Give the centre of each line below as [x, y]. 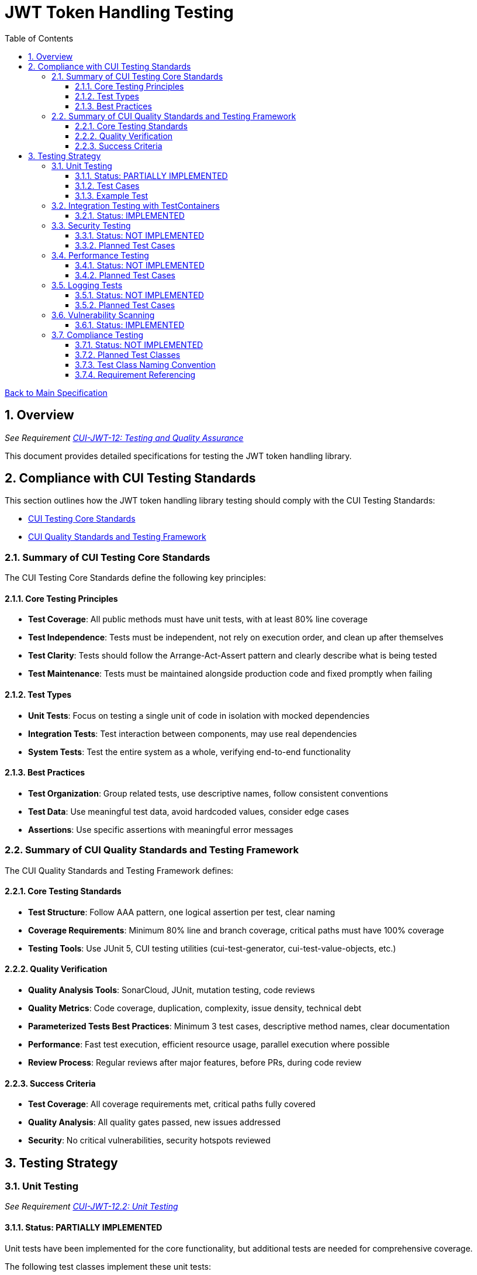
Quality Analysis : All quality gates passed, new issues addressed [154, 1122]
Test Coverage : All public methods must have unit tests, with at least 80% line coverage [198, 619]
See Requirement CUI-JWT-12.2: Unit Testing [91, 1207]
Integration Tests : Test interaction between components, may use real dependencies [193, 733]
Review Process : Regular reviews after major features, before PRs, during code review [195, 1063]
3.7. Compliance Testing [98, 335]
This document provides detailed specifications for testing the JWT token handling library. [178, 456]
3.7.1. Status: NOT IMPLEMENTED [139, 344]
